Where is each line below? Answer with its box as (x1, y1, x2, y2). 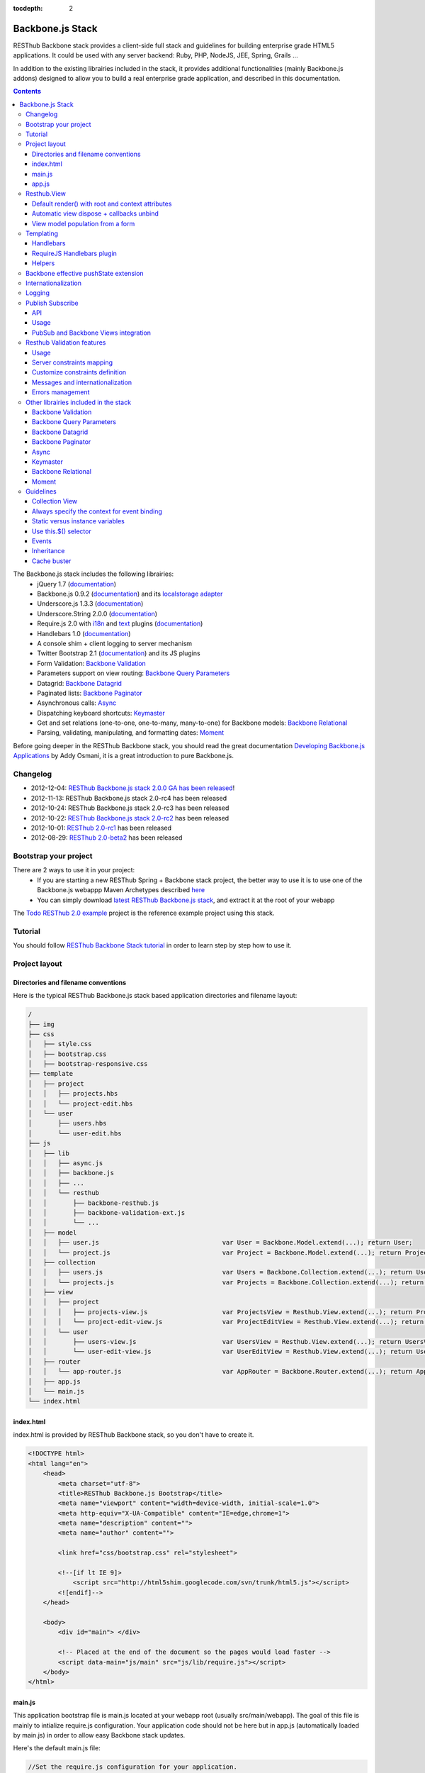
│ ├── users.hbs (28, 1119, 107, 1128)
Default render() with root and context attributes (32, 199, 172, 208)
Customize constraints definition (32, 368, 127, 377)
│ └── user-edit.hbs (28, 1129, 122, 1138)
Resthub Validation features (25, 338, 106, 347)
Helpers (32, 259, 55, 267)
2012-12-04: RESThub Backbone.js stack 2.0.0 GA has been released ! (30, 784, 235, 792)
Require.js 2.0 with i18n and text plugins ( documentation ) (37, 619, 203, 628)
